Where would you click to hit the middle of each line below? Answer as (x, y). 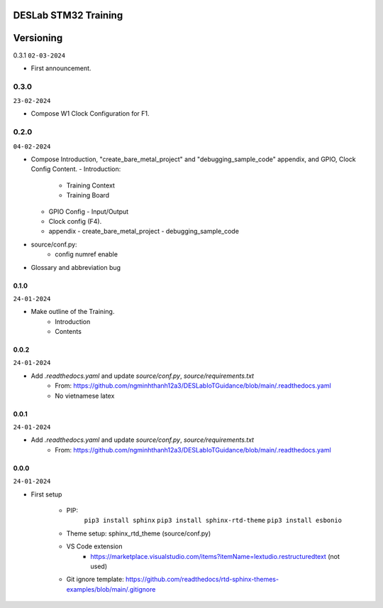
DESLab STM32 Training (68, 15)
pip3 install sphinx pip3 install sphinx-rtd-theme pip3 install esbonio (213, 521)
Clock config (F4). (75, 221)
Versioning (38, 38)
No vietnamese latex (85, 396)
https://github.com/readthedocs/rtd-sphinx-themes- (202, 580)
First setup (46, 494)
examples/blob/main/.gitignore (111, 589)
